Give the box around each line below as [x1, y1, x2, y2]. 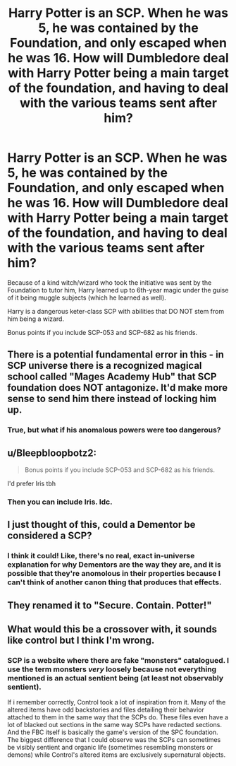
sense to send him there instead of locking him [7, 393, 217, 405]
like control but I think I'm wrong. [7, 635, 155, 647]
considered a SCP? [7, 530, 93, 542]
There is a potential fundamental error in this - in [7, 348, 224, 361]
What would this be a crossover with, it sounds [7, 623, 217, 635]
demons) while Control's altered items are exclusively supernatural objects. [7, 750, 226, 759]
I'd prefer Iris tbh [7, 479, 56, 488]
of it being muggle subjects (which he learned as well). [7, 293, 167, 302]
